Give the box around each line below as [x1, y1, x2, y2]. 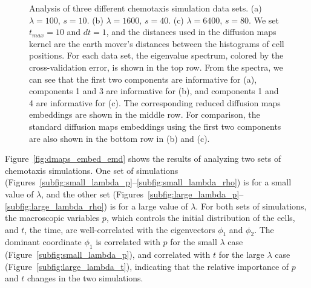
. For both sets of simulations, [195, 199, 307, 212]
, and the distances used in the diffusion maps [106, 25, 277, 38]
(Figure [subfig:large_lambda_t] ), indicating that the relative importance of [5, 260, 289, 272]
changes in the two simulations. [27, 272, 143, 284]
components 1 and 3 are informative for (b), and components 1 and [29, 85, 279, 97]
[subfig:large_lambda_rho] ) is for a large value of [5, 199, 188, 212]
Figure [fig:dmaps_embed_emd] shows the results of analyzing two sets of [5, 152, 281, 165]
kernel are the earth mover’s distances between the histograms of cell [29, 37, 284, 50]
